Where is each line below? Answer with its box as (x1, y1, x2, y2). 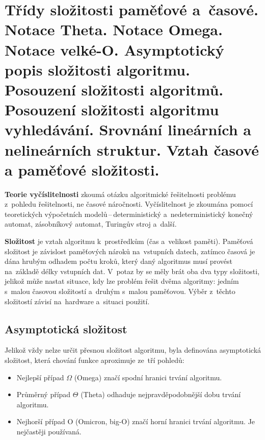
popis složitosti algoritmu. (5, 59, 190, 80)
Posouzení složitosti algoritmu (5, 99, 219, 120)
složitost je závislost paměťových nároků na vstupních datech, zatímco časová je (5, 246, 255, 256)
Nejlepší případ (16, 372, 64, 382)
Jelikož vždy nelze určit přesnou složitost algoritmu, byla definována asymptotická (5, 345, 261, 355)
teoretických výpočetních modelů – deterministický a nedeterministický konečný (5, 208, 253, 219)
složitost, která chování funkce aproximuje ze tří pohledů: (5, 354, 184, 365)
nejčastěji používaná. (16, 426, 82, 436)
